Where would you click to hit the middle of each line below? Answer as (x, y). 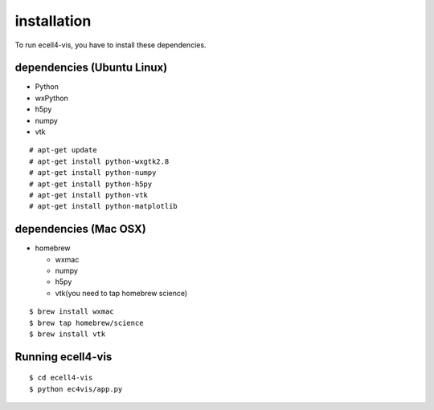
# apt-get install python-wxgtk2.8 (99, 161)
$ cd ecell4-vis (61, 378)
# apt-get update (63, 150)
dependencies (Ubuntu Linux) (91, 68)
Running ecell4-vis (63, 357)
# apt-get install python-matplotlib (104, 206)
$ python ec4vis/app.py (76, 389)
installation (53, 21)
